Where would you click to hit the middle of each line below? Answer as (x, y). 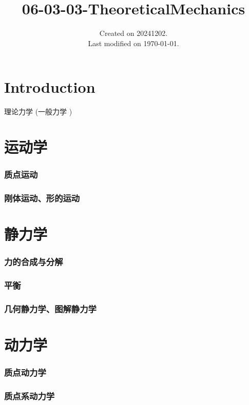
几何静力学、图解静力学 (50, 308)
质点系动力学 (30, 396)
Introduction (50, 87)
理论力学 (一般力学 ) (38, 112)
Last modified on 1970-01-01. (133, 43)
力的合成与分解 (34, 262)
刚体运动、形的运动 (42, 198)
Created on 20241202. (133, 33)
